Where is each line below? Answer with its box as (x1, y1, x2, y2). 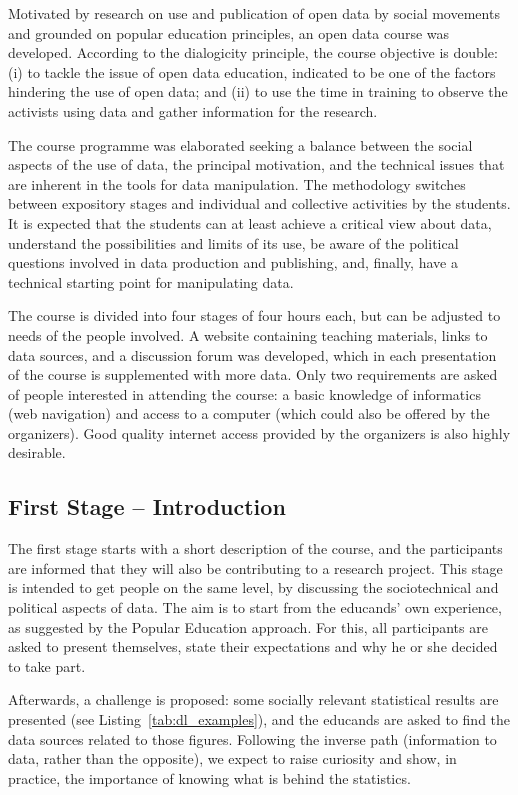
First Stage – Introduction (8, 491, 286, 522)
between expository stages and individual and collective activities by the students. (8, 193, 511, 214)
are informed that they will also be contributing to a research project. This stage (8, 557, 503, 578)
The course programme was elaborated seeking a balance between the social (8, 134, 473, 155)
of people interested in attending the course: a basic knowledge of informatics (8, 383, 481, 404)
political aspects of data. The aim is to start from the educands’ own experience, (8, 597, 502, 618)
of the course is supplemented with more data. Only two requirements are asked (8, 364, 498, 385)
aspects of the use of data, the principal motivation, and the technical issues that (8, 154, 505, 175)
